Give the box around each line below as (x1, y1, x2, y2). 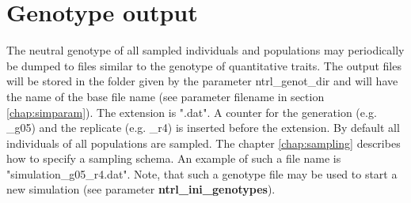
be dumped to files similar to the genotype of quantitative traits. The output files (6, 57, 401, 73)
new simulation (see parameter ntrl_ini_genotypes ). (6, 181, 276, 197)
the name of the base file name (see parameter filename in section (6, 88, 325, 104)
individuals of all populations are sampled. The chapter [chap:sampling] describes (6, 134, 401, 151)
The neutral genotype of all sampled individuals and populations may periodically (6, 42, 405, 58)
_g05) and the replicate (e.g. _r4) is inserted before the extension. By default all (6, 119, 400, 136)
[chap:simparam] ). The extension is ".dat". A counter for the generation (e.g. (6, 103, 377, 120)
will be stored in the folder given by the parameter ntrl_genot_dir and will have (6, 73, 398, 89)
